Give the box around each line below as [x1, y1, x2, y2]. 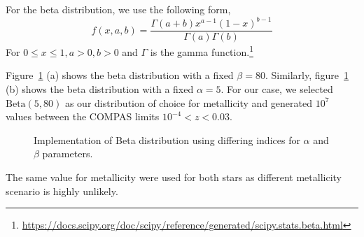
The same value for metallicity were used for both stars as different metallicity [6, 169, 342, 184]
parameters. [42, 146, 93, 161]
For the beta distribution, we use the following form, [6, 2, 231, 16]
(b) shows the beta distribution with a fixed [6, 82, 194, 96]
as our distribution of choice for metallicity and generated [64, 95, 312, 110]
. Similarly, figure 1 [265, 68, 349, 82]
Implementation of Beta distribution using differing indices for [34, 132, 300, 147]
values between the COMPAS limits [6, 109, 160, 124]
